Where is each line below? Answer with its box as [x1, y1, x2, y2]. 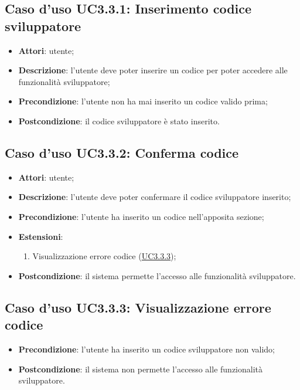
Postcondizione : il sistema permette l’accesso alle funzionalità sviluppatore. [18, 269, 296, 282]
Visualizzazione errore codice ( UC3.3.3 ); [32, 250, 176, 262]
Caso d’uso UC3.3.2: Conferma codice [5, 143, 239, 161]
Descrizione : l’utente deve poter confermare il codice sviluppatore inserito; [18, 191, 291, 203]
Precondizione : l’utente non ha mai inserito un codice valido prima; [18, 95, 268, 107]
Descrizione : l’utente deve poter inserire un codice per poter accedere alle [18, 64, 288, 76]
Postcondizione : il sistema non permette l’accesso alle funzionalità [18, 362, 263, 375]
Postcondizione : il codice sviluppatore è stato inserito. [18, 114, 220, 127]
